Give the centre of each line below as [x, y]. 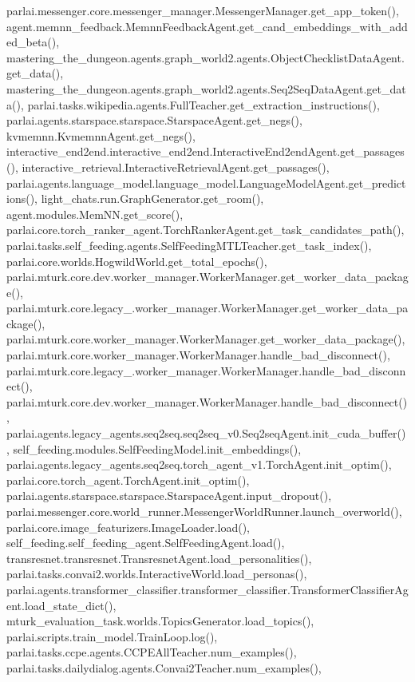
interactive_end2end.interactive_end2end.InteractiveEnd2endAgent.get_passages [206, 151]
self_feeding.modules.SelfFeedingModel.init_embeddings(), [157, 448]
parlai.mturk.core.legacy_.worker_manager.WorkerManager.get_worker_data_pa [207, 308]
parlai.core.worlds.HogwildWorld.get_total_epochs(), [137, 261]
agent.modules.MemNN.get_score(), [95, 214]
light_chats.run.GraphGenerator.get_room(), [152, 198]
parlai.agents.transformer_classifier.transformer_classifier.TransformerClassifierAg [207, 589]
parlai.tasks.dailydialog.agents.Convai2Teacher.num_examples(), [164, 667]
